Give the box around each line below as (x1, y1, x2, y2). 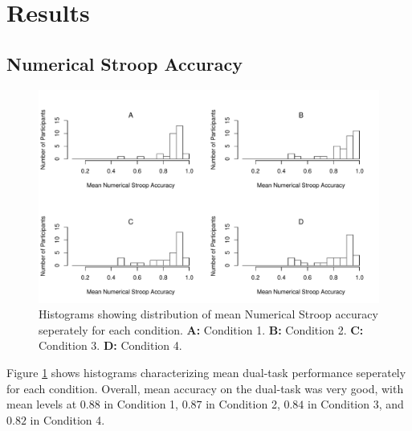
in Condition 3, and (308, 396, 404, 413)
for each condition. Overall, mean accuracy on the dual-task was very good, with (6, 380, 404, 396)
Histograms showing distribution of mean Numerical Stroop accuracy (39, 306, 378, 322)
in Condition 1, (104, 396, 178, 413)
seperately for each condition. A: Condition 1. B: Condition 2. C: (39, 321, 364, 338)
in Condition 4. (30, 411, 105, 428)
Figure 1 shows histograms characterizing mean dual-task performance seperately (6, 363, 406, 380)
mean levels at (6, 396, 77, 413)
